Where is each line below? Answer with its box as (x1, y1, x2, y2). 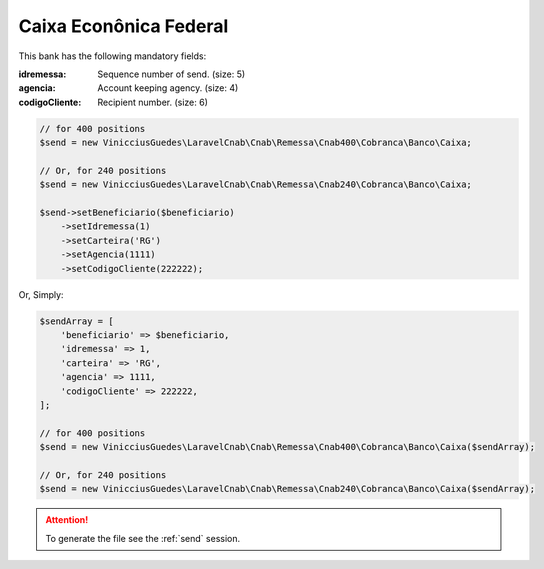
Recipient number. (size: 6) (97, 96, 209, 108)
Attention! (45, 514, 89, 526)
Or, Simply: (18, 288, 64, 300)
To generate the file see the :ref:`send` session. (45, 532, 241, 544)
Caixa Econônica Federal (18, 15, 229, 37)
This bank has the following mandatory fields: (18, 50, 207, 62)
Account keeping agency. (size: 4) (97, 82, 239, 94)
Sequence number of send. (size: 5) (97, 68, 246, 80)
